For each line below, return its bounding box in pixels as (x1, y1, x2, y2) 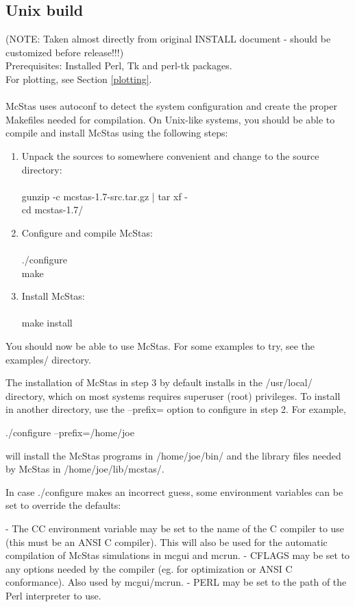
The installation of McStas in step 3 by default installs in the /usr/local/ (5, 375, 313, 390)
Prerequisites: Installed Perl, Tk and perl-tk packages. (5, 58, 232, 73)
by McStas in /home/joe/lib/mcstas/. (5, 462, 164, 476)
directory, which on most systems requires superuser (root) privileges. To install (5, 388, 341, 403)
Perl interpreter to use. (5, 588, 101, 602)
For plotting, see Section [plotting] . (5, 71, 152, 86)
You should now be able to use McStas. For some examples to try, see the (5, 339, 315, 353)
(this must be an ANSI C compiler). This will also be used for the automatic (5, 534, 328, 549)
